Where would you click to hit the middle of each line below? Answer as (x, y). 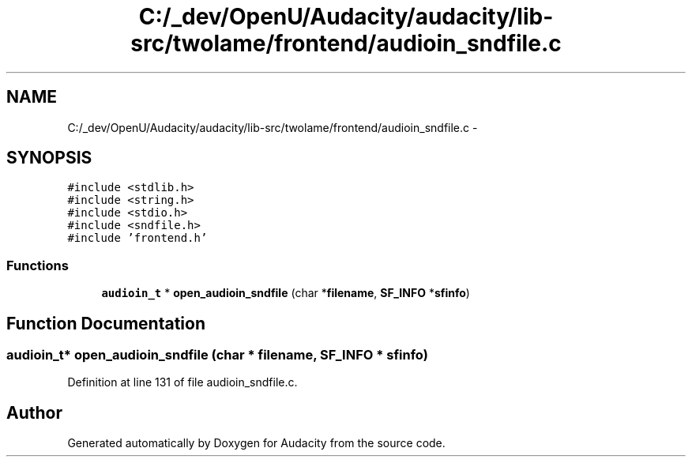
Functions (38, 265)
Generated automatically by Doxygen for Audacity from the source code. (256, 443)
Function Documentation (106, 323)
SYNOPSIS (49, 158)
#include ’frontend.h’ (137, 238)
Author (34, 412)
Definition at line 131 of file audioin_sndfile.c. (182, 382)
